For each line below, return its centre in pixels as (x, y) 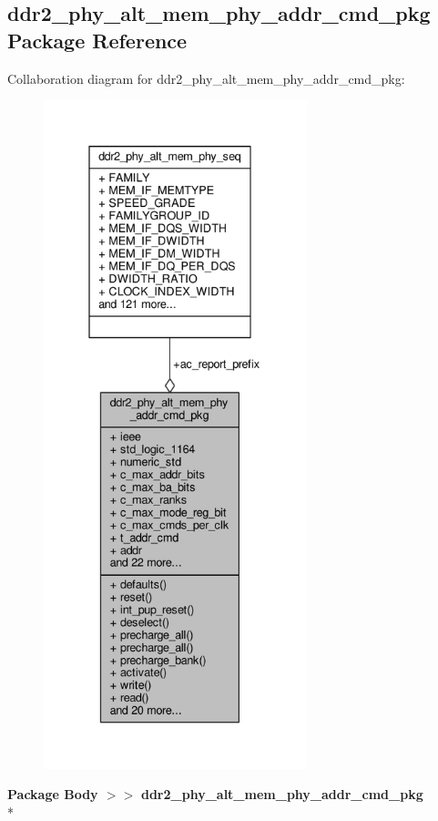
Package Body (53, 794)
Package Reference (97, 40)
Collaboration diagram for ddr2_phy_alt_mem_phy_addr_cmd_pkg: (206, 78)
